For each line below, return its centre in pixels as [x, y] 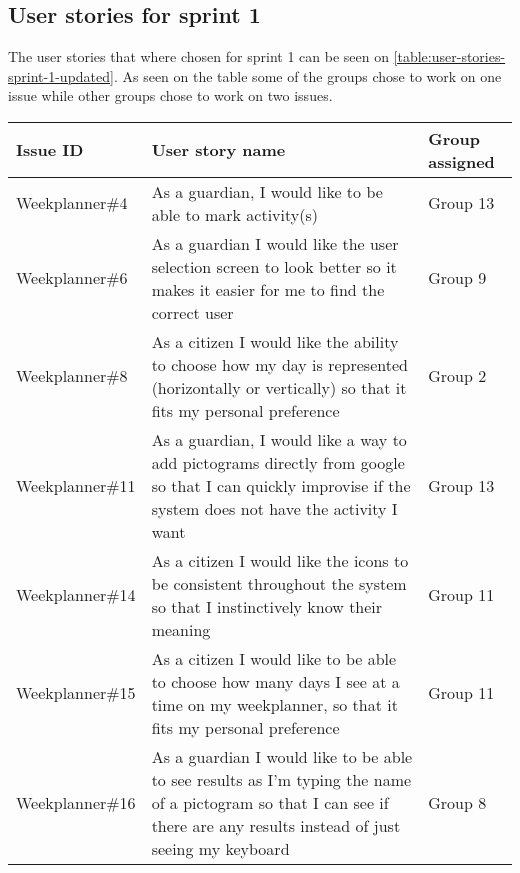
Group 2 [457, 376]
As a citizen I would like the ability [275, 341]
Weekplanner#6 [72, 278]
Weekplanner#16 [76, 802]
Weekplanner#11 [76, 485]
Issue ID [50, 150]
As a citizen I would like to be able [274, 658]
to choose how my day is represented [279, 364]
